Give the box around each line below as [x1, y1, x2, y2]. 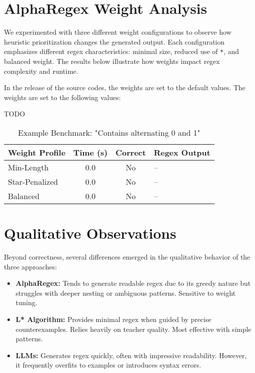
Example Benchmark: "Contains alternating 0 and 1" [18, 126, 201, 138]
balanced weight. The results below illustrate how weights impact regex [4, 55, 220, 66]
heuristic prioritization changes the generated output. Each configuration [4, 36, 225, 47]
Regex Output [154, 146, 211, 158]
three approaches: [4, 261, 57, 271]
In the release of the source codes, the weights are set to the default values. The [4, 82, 246, 93]
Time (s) [73, 146, 108, 158]
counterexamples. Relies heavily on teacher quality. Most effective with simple [15, 323, 252, 334]
